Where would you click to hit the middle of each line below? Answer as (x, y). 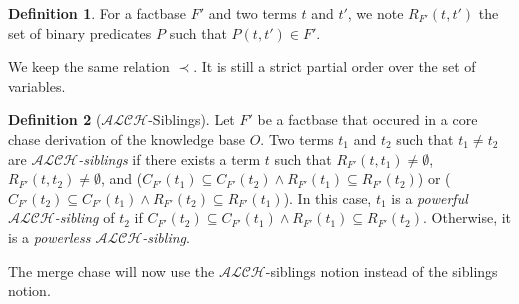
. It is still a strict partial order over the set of (334, 66)
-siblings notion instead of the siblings (381, 270)
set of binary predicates (80, 32)
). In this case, (327, 197)
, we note (375, 13)
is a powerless (49, 236)
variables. (37, 85)
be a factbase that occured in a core (367, 119)
